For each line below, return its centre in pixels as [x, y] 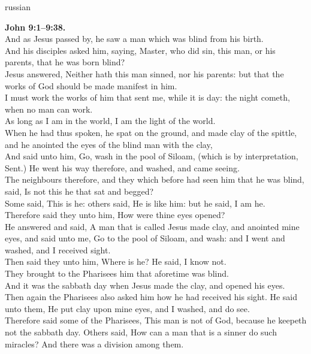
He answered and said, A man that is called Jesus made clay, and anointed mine [152, 226]
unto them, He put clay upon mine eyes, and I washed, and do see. [127, 308]
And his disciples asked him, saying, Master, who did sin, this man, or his [140, 50]
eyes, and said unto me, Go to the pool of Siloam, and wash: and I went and [145, 238]
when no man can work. [49, 109]
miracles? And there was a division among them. [94, 344]
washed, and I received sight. [58, 249]
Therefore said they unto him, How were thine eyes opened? [115, 215]
